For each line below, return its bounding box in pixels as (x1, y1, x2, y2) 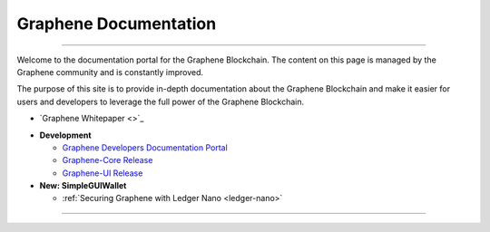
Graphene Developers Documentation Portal (62, 141, 229, 153)
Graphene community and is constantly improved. (16, 66, 204, 77)
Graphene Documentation (16, 14, 217, 34)
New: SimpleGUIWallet (39, 180, 127, 191)
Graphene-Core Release (62, 155, 153, 166)
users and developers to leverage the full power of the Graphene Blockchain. (16, 96, 305, 107)
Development (39, 130, 92, 140)
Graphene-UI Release (62, 168, 143, 179)
